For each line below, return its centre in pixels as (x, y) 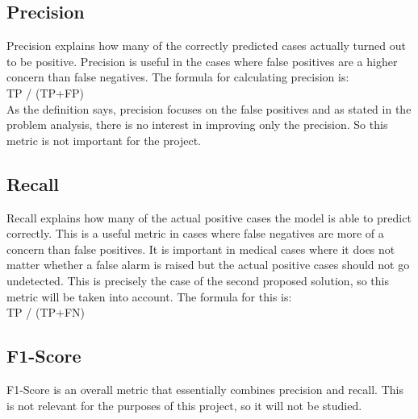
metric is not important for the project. (104, 140)
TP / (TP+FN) (46, 312)
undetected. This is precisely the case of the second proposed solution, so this (198, 280)
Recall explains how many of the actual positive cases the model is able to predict (209, 217)
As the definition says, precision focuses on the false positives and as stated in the (209, 108)
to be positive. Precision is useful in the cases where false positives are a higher (202, 61)
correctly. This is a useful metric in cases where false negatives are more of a (195, 233)
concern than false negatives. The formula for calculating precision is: (178, 77)
